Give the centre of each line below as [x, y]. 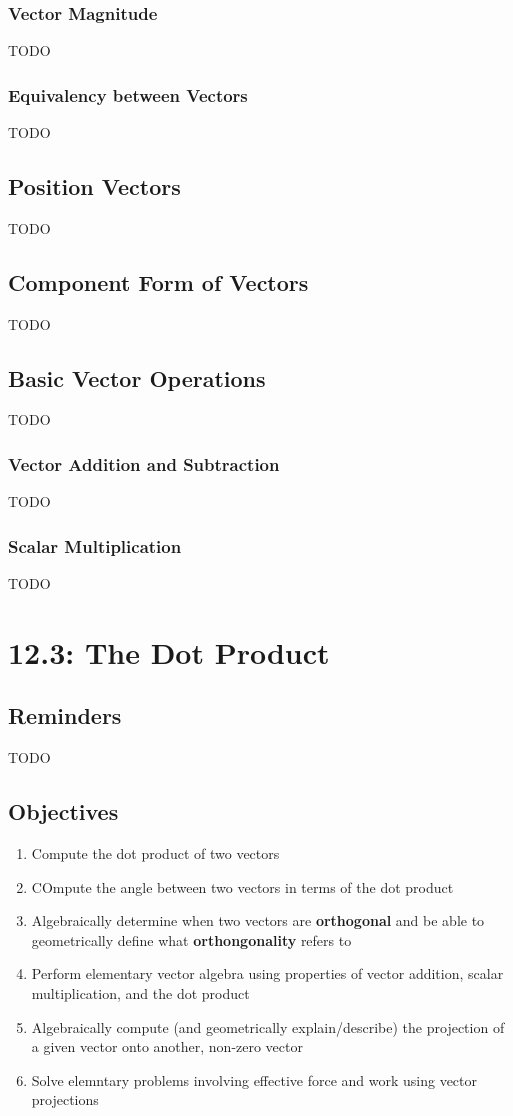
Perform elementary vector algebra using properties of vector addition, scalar [267, 973]
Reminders [65, 715]
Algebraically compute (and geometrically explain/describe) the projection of [268, 1026]
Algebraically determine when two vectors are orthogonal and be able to [258, 920]
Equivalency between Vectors [128, 94]
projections [65, 1099]
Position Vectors [94, 186]
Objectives [63, 811]
